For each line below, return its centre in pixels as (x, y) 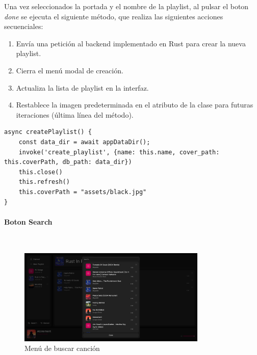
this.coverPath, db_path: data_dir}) (68, 162)
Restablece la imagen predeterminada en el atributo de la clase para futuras (135, 105)
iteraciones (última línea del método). (75, 114)
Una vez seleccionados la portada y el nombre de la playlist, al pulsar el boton (126, 6)
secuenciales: (24, 26)
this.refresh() (44, 182)
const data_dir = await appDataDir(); (84, 142)
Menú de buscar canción (62, 348)
